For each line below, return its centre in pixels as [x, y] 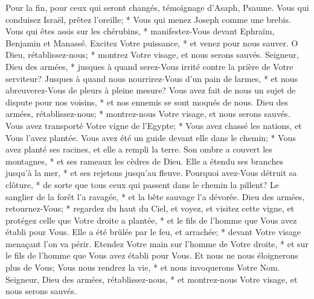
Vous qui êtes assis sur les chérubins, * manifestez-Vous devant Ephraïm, [140, 31]
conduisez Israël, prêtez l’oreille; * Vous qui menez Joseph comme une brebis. [148, 19]
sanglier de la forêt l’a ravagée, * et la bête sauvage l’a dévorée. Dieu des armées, [155, 196]
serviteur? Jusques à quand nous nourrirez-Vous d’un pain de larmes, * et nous [152, 78]
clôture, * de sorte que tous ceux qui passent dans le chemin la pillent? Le [142, 184]
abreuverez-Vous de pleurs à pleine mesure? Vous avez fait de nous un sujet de [151, 90]
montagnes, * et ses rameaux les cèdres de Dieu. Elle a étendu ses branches [144, 161]
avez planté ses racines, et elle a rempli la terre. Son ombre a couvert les [139, 149]
